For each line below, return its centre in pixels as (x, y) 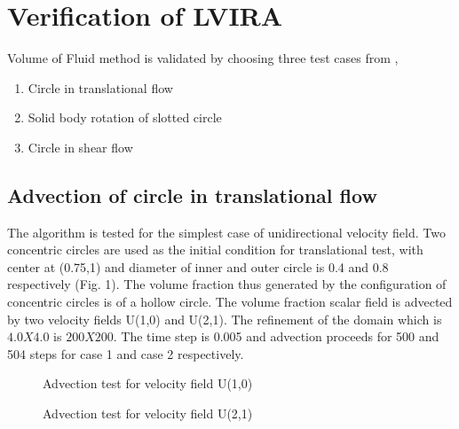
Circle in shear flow (80, 147)
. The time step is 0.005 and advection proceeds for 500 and (276, 336)
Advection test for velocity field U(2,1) (148, 413)
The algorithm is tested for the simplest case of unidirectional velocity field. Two (226, 232)
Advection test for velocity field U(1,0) (148, 383)
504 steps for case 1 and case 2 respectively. (126, 353)
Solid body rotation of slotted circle (125, 117)
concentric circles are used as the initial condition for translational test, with (215, 250)
